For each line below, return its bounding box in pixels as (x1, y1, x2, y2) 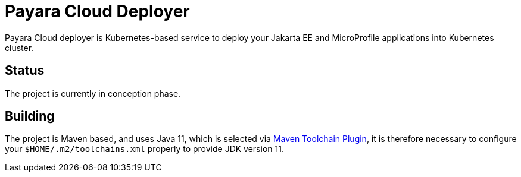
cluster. (5, 42, 34, 53)
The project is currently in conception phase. (5, 88, 181, 99)
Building (5, 109, 55, 124)
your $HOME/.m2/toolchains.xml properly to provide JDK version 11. (5, 144, 284, 154)
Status (5, 63, 45, 78)
